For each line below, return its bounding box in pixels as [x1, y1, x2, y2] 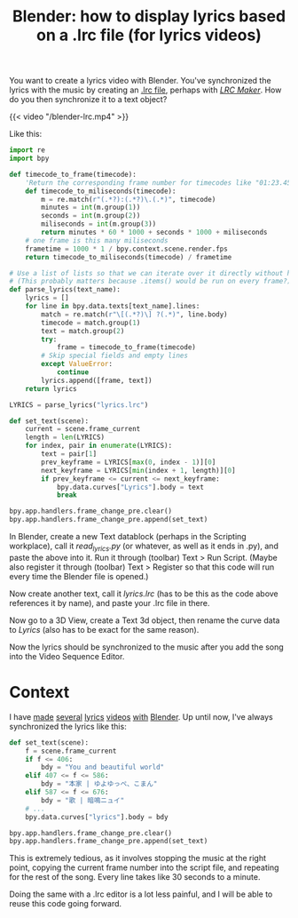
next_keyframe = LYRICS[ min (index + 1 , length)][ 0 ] [41, 466, 237, 475]
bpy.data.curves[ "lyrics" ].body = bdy [25, 812, 169, 821]
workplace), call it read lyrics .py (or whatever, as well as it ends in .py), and [9, 540, 279, 553]
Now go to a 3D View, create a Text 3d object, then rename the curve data [9, 615, 280, 626]
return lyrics [25, 384, 77, 393]
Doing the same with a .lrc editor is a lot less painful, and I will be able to [9, 889, 273, 899]
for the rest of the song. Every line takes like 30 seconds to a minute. [9, 872, 261, 882]
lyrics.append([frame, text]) [41, 376, 153, 385]
